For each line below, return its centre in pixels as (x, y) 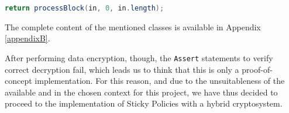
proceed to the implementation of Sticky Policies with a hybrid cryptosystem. (144, 103)
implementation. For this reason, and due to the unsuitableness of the (160, 81)
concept (18, 81)
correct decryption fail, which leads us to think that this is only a (122, 69)
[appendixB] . (27, 38)
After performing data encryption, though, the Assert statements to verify (139, 57)
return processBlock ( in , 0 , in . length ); (85, 8)
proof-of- (257, 69)
